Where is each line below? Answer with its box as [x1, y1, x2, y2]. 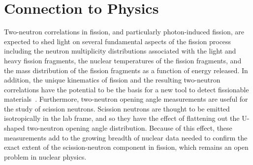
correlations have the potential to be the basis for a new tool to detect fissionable [4, 84, 249, 94]
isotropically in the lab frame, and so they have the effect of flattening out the [4, 113, 240, 123]
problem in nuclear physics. [4, 151, 87, 162]
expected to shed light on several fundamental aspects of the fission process [4, 36, 231, 46]
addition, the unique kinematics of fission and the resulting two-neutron [4, 75, 221, 85]
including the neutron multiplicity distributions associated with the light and [4, 46, 236, 56]
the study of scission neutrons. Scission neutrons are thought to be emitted [4, 103, 230, 113]
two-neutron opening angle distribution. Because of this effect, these [27, 123, 232, 133]
